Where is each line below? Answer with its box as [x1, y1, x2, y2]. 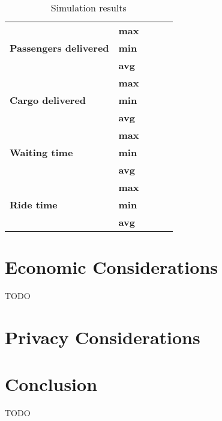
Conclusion [5, 372, 98, 396]
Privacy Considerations [5, 324, 200, 349]
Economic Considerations [5, 255, 218, 279]
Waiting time [10, 145, 73, 159]
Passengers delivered [10, 41, 109, 55]
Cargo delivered [10, 93, 86, 107]
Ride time [10, 198, 58, 211]
